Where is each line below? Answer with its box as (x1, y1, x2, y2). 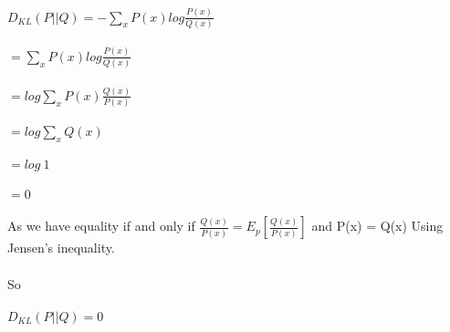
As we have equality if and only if (7, 216, 195, 235)
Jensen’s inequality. (7, 238, 115, 257)
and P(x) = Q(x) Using (311, 216, 444, 235)
